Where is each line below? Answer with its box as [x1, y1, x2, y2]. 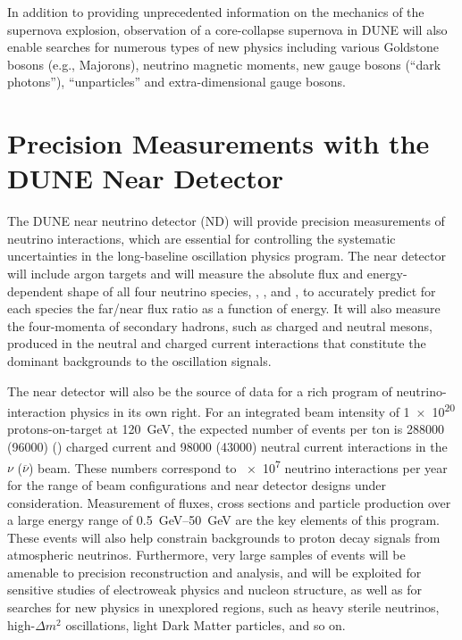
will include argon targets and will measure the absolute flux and [7, 264, 364, 283]
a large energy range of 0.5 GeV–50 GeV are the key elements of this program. [7, 511, 440, 529]
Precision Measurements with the [7, 125, 430, 162]
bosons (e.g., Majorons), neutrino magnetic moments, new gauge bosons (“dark [7, 54, 441, 73]
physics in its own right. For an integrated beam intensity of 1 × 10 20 [70, 400, 456, 420]
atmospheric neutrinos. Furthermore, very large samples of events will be [7, 545, 406, 564]
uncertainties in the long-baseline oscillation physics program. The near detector [7, 246, 446, 265]
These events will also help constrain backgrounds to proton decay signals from [7, 528, 441, 546]
